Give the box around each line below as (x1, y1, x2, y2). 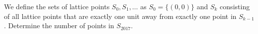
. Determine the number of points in (4, 20, 114, 31)
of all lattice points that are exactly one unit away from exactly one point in (4, 11, 237, 21)
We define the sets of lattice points (4, 1, 110, 11)
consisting (220, 1, 250, 11)
